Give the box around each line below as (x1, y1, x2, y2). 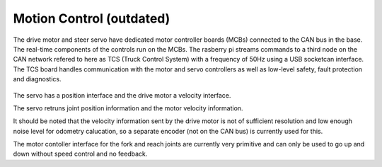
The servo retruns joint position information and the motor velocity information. (13, 103, 243, 113)
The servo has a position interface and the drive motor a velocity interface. (13, 91, 231, 99)
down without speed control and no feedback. (13, 149, 148, 159)
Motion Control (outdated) (13, 11, 170, 26)
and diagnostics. (13, 75, 62, 83)
